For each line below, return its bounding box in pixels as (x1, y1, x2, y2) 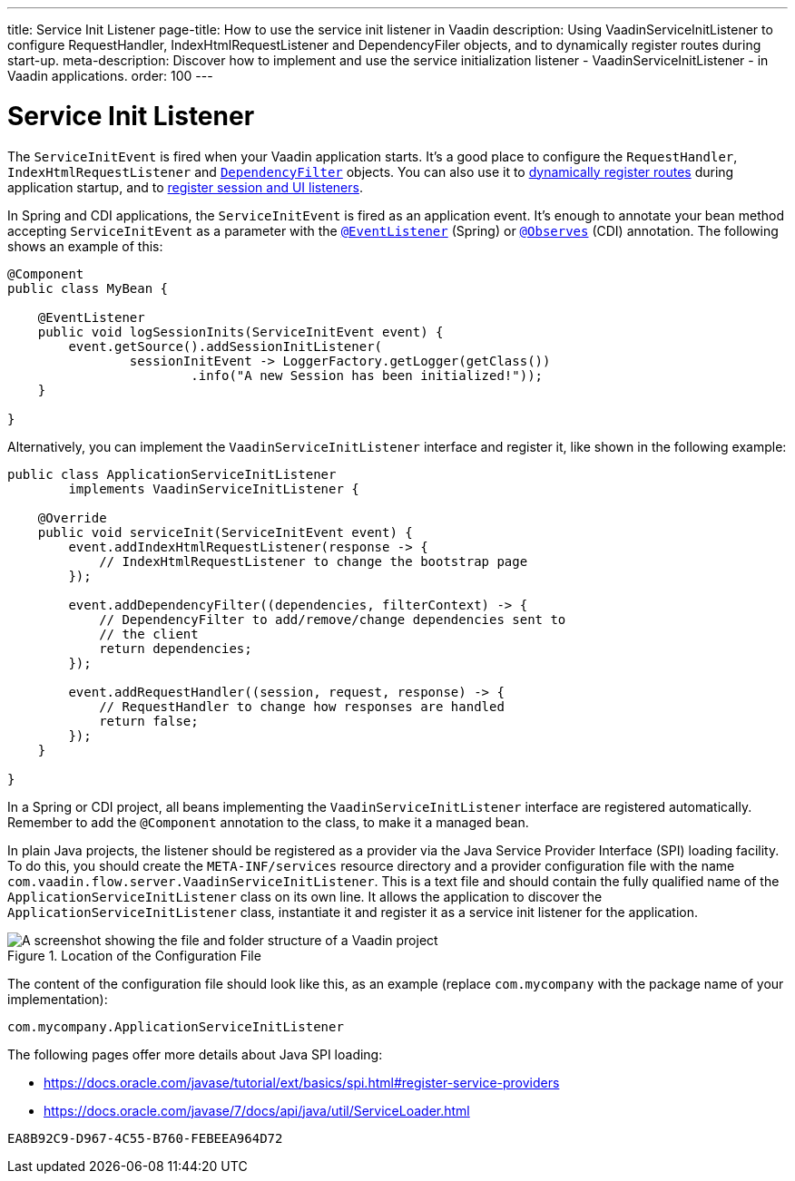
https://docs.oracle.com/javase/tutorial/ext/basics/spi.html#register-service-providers (44, 1074, 560, 1090)
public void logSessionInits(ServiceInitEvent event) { (37, 324, 444, 339)
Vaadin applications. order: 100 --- (7, 68, 213, 83)
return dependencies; (99, 640, 252, 656)
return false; (99, 713, 199, 728)
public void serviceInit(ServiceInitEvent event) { (37, 524, 413, 540)
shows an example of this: (7, 238, 163, 254)
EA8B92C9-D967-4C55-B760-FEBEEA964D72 (7, 1130, 283, 1146)
